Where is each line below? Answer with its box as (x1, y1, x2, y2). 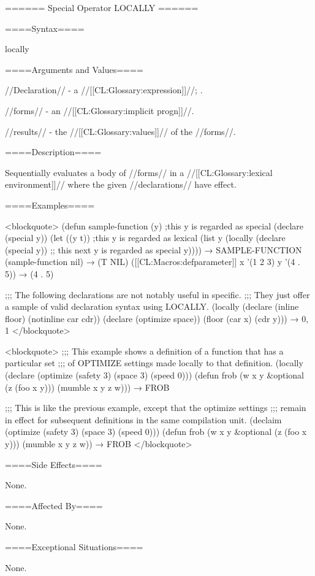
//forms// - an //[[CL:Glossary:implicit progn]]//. (5, 104, 194, 117)
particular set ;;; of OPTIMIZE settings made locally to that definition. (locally (5, 356, 303, 369)
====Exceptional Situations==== (5, 540, 143, 553)
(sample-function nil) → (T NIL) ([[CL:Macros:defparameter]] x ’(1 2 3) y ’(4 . (5, 255, 300, 268)
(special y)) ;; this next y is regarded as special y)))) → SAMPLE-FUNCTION (5, 243, 302, 256)
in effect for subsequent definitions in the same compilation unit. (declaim (5, 413, 282, 426)
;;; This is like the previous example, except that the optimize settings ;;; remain (5, 401, 306, 414)
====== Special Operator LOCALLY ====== (5, 1, 199, 13)
